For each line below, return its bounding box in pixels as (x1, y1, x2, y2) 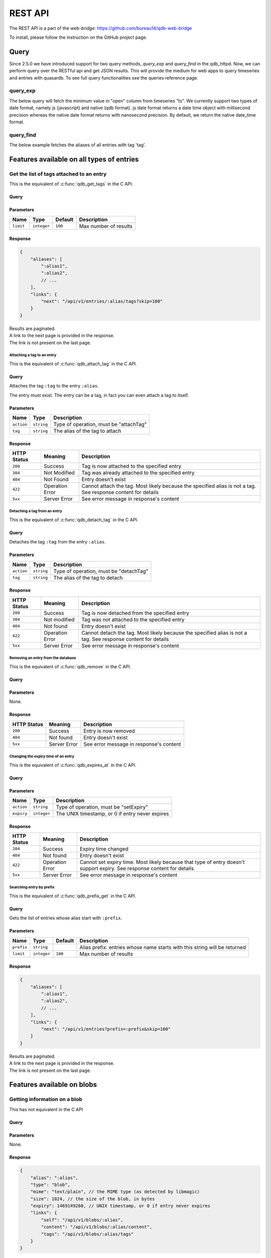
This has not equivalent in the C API (9, 1106, 83, 1112)
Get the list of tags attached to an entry (9, 170, 107, 177)
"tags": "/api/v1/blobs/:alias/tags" (41, 1231, 134, 1237)
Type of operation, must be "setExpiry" (56, 803, 148, 810)
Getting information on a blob (9, 1096, 82, 1103)
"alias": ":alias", (30, 1175, 79, 1181)
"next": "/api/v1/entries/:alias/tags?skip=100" (41, 298, 163, 304)
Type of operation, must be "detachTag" (53, 568, 149, 575)
